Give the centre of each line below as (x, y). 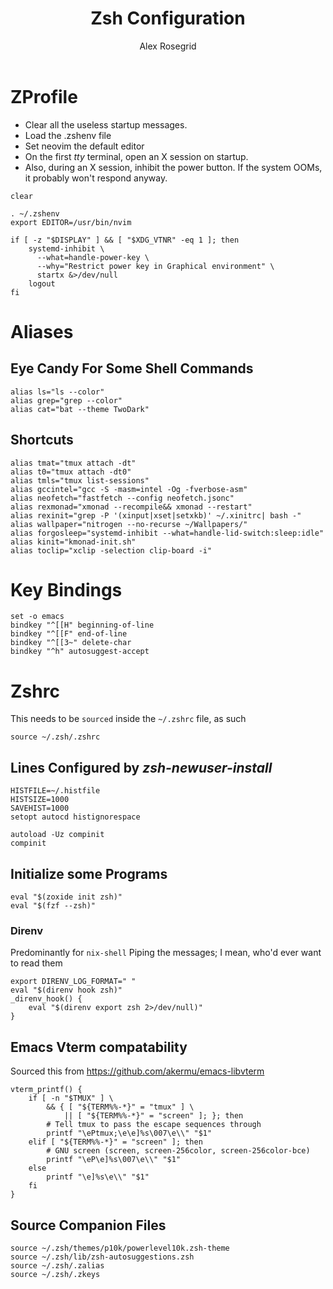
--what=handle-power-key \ (93, 257)
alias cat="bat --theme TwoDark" (80, 409)
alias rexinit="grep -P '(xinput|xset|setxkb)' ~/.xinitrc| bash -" (156, 515)
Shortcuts (42, 440)
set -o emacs (37, 617)
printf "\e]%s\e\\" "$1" (98, 1177)
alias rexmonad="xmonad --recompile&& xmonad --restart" (131, 507)
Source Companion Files (88, 1225)
